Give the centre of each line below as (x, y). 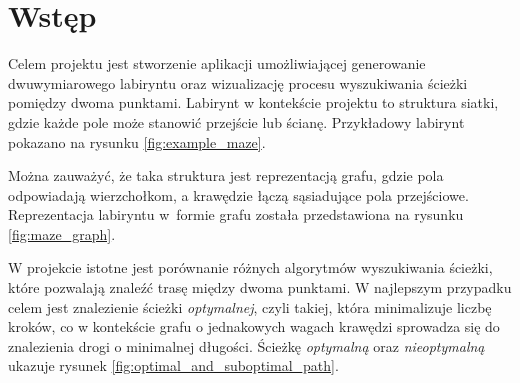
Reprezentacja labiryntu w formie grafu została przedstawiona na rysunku (236, 214)
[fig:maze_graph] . (62, 233)
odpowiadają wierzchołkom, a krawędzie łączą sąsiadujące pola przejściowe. (238, 194)
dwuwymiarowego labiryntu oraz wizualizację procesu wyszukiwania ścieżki (238, 82)
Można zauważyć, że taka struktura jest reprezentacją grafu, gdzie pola (226, 175)
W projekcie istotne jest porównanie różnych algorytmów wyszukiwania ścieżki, (250, 267)
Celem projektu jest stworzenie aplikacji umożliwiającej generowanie (217, 63)
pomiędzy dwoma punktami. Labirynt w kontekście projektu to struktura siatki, (253, 102)
